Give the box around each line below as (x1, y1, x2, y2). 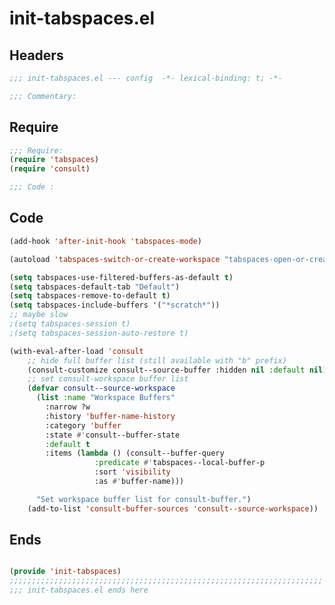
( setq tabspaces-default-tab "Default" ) (9, 282, 181, 292)
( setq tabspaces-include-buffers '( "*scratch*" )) (9, 300, 221, 311)
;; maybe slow (9, 310, 69, 320)
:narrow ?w (45, 402, 91, 412)
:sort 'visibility (94, 467, 171, 477)
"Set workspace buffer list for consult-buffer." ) (35, 494, 252, 504)
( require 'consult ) (9, 164, 91, 174)
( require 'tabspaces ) (9, 155, 100, 165)
